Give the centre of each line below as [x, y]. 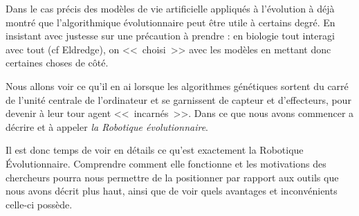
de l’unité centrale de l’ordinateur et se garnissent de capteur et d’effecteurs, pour [178, 99]
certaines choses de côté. [57, 63]
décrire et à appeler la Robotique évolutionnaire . [107, 126]
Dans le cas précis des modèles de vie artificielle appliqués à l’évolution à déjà [170, 8]
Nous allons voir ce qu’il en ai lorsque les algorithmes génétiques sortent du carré [177, 85]
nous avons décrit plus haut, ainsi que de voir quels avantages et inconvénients [172, 191]
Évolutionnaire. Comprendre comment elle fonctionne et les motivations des [166, 163]
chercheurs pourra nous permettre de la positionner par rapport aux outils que [172, 177]
